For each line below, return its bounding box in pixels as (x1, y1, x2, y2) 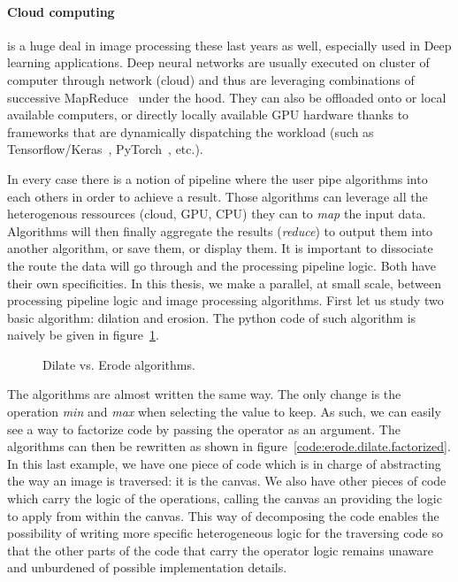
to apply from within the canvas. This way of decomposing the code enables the (7, 506, 439, 525)
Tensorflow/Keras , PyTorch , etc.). (7, 140, 203, 158)
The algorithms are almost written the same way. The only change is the (7, 385, 401, 403)
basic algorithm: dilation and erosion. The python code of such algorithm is (7, 308, 416, 326)
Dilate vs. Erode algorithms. (42, 355, 195, 373)
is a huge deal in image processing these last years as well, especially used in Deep (7, 35, 452, 54)
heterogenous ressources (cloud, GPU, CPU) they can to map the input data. (7, 204, 426, 223)
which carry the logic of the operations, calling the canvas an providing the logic (7, 489, 442, 508)
